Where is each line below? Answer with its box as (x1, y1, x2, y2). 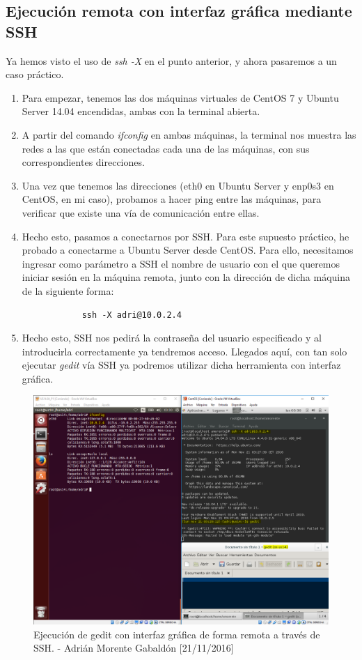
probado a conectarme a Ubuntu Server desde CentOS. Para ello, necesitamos (22, 243, 354, 257)
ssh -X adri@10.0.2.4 (81, 309, 182, 320)
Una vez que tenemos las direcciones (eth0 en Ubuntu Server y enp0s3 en (22, 178, 334, 192)
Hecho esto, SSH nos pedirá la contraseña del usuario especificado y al (22, 330, 322, 345)
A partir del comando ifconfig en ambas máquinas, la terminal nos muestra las (22, 127, 356, 141)
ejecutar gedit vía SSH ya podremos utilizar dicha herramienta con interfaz (22, 358, 341, 372)
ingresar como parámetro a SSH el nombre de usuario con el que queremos (22, 256, 340, 270)
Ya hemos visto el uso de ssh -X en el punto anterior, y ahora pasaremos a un (6, 53, 337, 68)
